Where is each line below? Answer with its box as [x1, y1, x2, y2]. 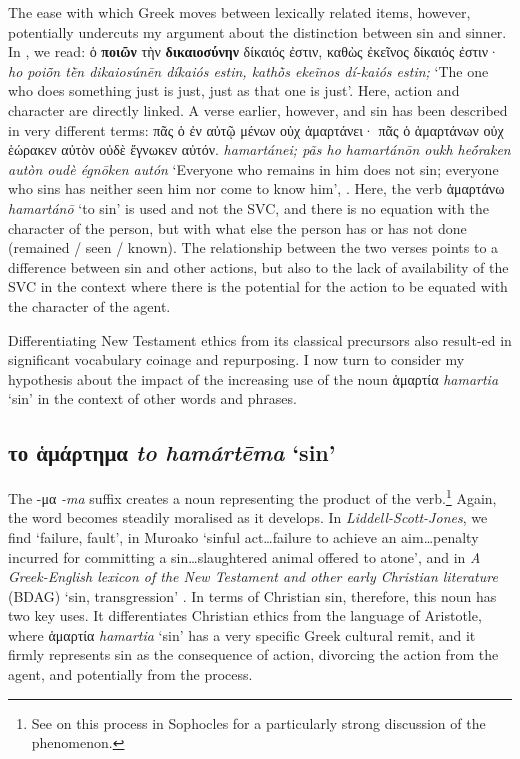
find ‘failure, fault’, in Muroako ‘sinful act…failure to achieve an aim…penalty [8, 526, 479, 547]
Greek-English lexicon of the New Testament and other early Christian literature [8, 566, 498, 587]
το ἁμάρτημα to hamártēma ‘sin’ [8, 437, 336, 468]
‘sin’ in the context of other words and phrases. [8, 388, 297, 409]
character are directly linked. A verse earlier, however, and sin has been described [8, 99, 508, 120]
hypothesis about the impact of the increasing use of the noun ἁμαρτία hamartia [8, 368, 499, 389]
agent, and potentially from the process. [8, 664, 253, 685]
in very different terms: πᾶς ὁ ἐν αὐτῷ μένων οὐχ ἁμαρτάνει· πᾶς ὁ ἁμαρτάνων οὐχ [8, 119, 504, 140]
